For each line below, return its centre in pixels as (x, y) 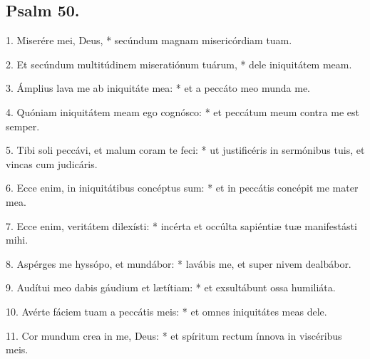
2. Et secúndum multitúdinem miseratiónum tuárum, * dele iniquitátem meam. (179, 64)
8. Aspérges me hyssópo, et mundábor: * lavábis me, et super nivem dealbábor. (179, 263)
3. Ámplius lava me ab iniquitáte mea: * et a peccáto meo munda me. (158, 88)
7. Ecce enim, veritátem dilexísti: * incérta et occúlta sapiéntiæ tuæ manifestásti (181, 225)
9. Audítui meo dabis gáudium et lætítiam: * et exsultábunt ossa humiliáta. (171, 287)
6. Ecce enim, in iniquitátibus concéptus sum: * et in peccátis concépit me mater (182, 188)
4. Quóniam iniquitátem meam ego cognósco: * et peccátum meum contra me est (183, 111)
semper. (23, 126)
